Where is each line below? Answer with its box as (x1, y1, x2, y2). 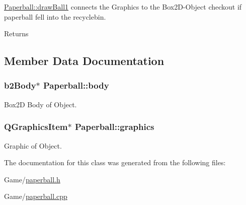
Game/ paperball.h (4, 174, 60, 184)
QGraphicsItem (4, 120, 68, 133)
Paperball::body (43, 79, 109, 92)
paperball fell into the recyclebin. (4, 11, 106, 22)
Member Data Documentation (4, 53, 165, 69)
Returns (4, 28, 29, 39)
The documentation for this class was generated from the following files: (4, 157, 226, 168)
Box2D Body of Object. (4, 99, 77, 109)
